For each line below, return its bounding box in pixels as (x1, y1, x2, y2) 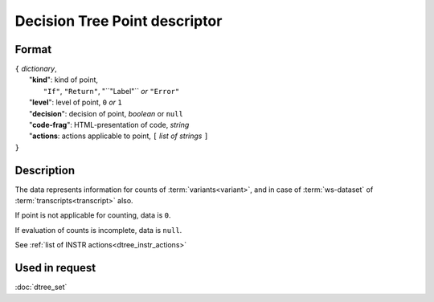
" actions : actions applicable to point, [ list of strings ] (29, 131, 209, 141)
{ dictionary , (14, 64, 58, 74)
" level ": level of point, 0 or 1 (29, 97, 122, 108)
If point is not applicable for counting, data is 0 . (14, 210, 171, 220)
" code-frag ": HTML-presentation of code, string (29, 120, 190, 130)
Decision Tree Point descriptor (14, 12, 223, 30)
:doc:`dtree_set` (14, 282, 68, 292)
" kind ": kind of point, (29, 75, 99, 84)
